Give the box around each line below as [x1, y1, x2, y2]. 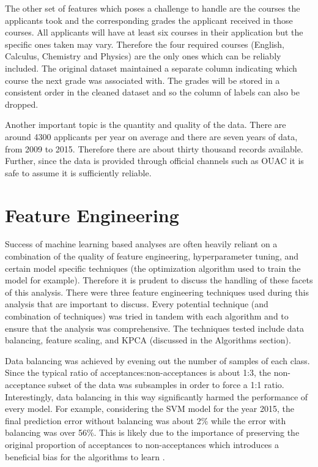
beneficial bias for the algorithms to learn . [5, 450, 165, 463]
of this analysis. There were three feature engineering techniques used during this [5, 285, 309, 298]
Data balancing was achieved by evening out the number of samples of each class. [5, 354, 310, 367]
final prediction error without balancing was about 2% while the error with [5, 414, 286, 427]
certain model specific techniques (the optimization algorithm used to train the [5, 261, 301, 274]
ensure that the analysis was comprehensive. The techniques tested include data [5, 321, 305, 334]
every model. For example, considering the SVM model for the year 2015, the [5, 402, 294, 415]
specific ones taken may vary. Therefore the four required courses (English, [5, 37, 285, 50]
